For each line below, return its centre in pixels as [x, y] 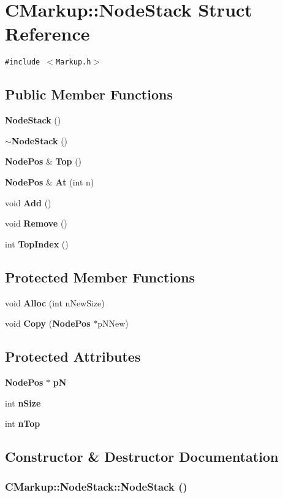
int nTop [23, 423]
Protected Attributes [73, 356]
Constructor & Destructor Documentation [142, 457]
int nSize [23, 403]
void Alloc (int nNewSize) [55, 302]
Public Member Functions [89, 94]
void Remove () [36, 223]
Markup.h [74, 62]
